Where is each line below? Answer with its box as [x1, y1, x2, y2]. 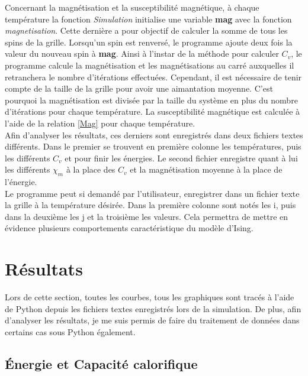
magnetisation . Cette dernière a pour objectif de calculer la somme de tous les [5, 24, 288, 37]
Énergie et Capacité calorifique [5, 354, 198, 372]
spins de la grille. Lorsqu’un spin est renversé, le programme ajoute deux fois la [5, 35, 293, 48]
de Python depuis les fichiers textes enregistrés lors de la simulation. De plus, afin [5, 302, 301, 315]
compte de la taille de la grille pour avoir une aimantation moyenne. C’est [5, 82, 273, 95]
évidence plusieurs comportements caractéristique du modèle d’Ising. [5, 222, 254, 234]
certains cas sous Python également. [5, 325, 136, 338]
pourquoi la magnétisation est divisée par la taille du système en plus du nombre [5, 93, 298, 106]
